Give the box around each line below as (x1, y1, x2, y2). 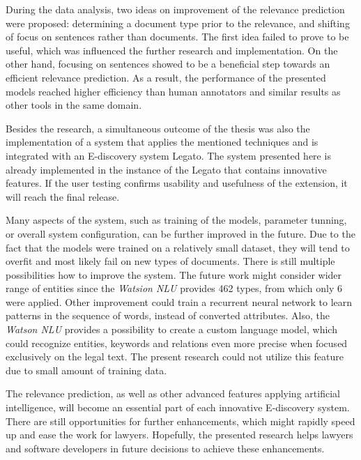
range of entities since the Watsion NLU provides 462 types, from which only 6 (6, 281, 342, 296)
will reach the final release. (6, 189, 120, 204)
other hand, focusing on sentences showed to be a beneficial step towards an (6, 56, 330, 71)
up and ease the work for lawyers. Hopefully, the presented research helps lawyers (6, 427, 353, 442)
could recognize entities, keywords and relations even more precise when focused (6, 335, 348, 350)
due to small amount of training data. (6, 362, 167, 377)
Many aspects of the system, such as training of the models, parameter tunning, (6, 213, 347, 227)
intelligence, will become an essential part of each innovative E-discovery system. (6, 400, 350, 415)
